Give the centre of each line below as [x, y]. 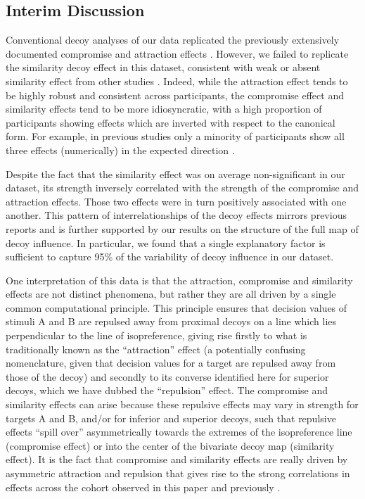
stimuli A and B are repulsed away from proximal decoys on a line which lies [171, 321]
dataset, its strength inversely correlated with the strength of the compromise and [182, 188]
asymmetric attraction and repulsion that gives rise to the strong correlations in [178, 473]
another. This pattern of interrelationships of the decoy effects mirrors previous [176, 215]
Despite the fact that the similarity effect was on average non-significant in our [175, 173]
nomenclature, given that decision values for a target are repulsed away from [171, 363]
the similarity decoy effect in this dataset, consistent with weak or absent [163, 67]
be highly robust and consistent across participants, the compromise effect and [175, 95]
